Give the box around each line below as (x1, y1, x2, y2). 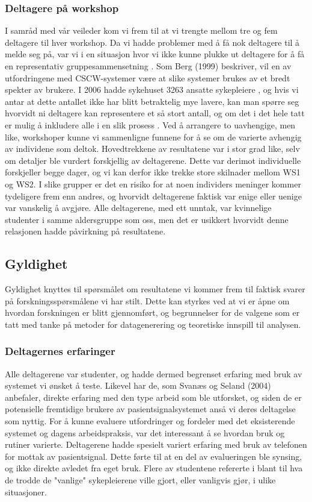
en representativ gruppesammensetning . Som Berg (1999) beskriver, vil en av (5, 60, 292, 72)
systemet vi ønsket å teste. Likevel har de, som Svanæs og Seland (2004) (5, 379, 271, 392)
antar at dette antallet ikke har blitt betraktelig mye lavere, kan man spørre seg (5, 95, 299, 107)
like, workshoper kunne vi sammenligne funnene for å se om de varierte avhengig (5, 130, 302, 143)
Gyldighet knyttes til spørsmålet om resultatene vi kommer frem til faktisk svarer (5, 283, 305, 295)
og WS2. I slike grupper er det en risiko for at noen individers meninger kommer (5, 177, 301, 190)
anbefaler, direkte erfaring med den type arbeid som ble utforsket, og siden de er (5, 391, 302, 403)
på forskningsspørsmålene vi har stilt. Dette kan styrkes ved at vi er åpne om (5, 294, 290, 307)
